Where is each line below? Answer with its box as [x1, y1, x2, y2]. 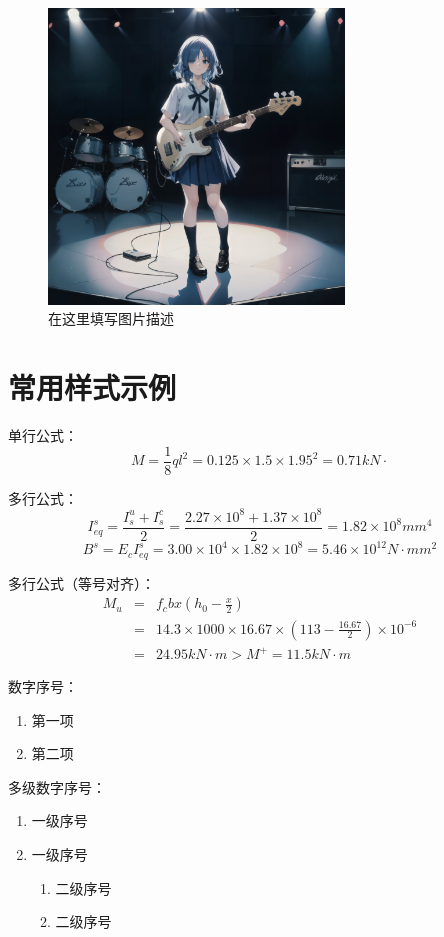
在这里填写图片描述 [48, 308, 174, 329]
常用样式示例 [8, 367, 177, 408]
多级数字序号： [8, 776, 106, 797]
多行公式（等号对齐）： [8, 572, 155, 593]
